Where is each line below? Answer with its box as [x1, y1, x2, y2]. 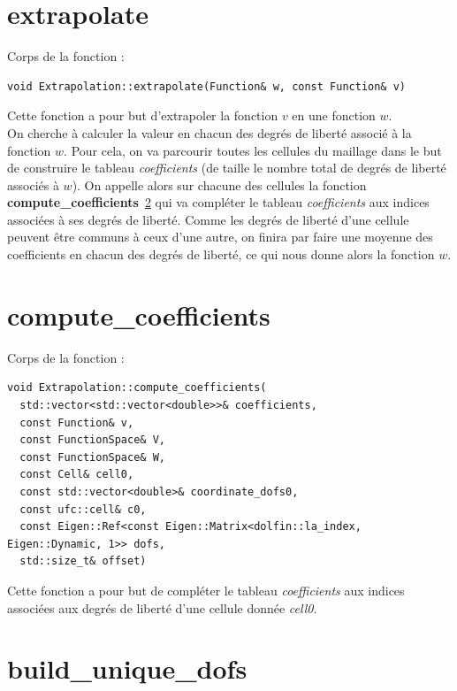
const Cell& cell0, [19, 468, 134, 481]
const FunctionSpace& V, [19, 434, 165, 447]
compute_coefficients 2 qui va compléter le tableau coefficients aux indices [7, 193, 430, 211]
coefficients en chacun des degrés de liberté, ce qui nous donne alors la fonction [7, 245, 435, 264]
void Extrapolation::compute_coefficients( [7, 381, 267, 395]
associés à [7, 175, 59, 194]
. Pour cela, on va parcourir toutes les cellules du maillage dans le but [64, 141, 442, 159]
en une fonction [292, 106, 376, 125]
